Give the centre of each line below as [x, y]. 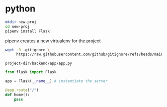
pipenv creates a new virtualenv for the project [53, 41]
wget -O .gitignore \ [28, 50]
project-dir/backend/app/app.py [39, 63]
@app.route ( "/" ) [22, 90]
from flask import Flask [31, 72]
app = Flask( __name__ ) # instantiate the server [56, 81]
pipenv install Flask [28, 31]
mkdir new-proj [21, 22]
